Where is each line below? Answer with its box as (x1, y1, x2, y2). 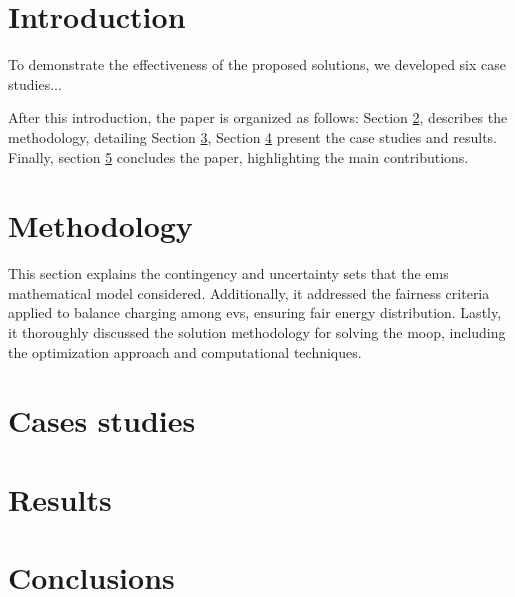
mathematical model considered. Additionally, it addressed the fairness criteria (8, 282, 490, 303)
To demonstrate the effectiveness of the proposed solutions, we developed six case (8, 54, 507, 75)
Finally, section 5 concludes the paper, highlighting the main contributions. (8, 146, 469, 167)
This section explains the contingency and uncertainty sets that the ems (8, 263, 449, 284)
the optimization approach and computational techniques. (8, 341, 362, 362)
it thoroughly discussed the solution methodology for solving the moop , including (8, 322, 506, 342)
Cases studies (8, 400, 196, 441)
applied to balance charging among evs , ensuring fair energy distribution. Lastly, (8, 302, 502, 323)
